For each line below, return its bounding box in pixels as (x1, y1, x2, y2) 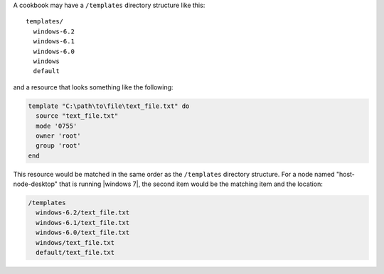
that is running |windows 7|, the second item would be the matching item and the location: (59, 180, 323, 188)
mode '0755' (36, 121, 78, 130)
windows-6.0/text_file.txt (36, 229, 130, 237)
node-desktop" (13, 180, 58, 188)
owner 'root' (36, 131, 81, 140)
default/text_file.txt (36, 248, 115, 256)
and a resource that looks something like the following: (13, 82, 174, 92)
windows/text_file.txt (36, 239, 115, 246)
